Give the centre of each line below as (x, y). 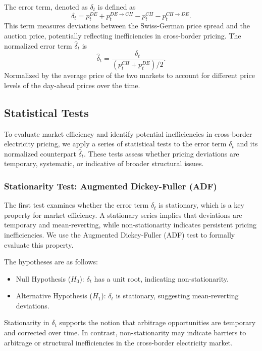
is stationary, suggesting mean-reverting (177, 296)
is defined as (117, 7)
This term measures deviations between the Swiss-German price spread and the (127, 26)
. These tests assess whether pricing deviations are (162, 153)
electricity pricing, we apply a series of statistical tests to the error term (115, 144)
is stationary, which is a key (201, 205)
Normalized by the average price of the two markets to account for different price (129, 75)
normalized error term (38, 45)
